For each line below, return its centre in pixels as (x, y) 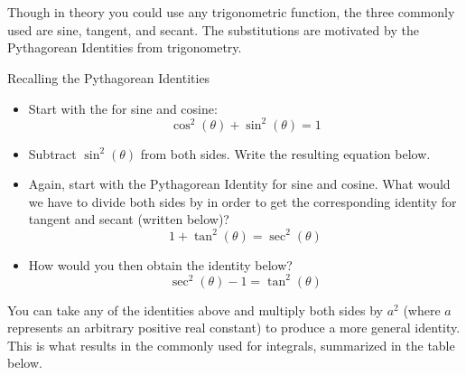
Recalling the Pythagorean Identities (109, 77)
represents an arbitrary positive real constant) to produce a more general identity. (234, 328)
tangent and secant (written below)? (129, 219)
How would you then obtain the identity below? (160, 264)
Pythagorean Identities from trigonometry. (125, 47)
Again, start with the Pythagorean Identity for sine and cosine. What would (239, 184)
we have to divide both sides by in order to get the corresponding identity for (242, 201)
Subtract (52, 153)
